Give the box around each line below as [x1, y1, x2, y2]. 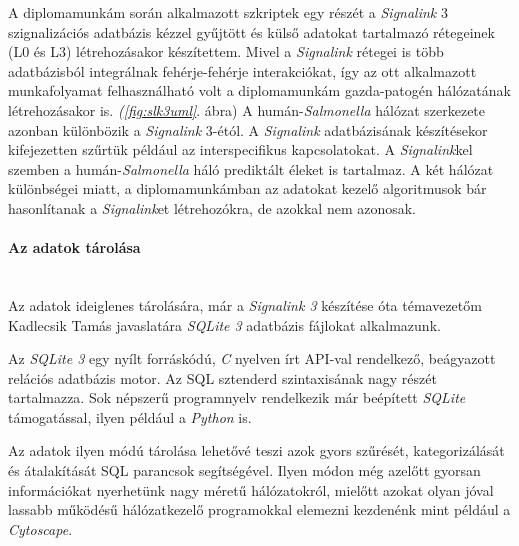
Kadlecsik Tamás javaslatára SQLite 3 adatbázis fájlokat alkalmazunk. [8, 314, 441, 335]
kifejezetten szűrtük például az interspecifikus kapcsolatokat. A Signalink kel [8, 139, 473, 160]
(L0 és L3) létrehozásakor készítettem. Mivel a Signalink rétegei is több [8, 41, 444, 62]
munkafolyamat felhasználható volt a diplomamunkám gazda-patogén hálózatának [8, 80, 511, 101]
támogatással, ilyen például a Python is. [8, 406, 252, 427]
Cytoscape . [8, 518, 73, 539]
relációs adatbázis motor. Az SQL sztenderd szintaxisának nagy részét [8, 367, 437, 388]
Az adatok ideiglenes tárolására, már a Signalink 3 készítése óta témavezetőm [8, 294, 482, 315]
